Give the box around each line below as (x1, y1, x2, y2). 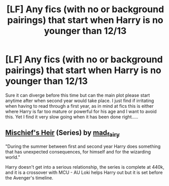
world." (5, 154, 20, 160)
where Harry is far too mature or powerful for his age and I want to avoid (5, 108, 157, 114)
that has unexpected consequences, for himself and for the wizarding (5, 148, 151, 154)
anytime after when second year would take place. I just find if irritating (5, 98, 154, 104)
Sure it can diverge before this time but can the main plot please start (5, 92, 150, 98)
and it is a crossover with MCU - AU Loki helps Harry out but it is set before (5, 169, 163, 175)
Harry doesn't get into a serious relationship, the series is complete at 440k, (5, 164, 164, 170)
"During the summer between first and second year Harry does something (5, 143, 161, 149)
